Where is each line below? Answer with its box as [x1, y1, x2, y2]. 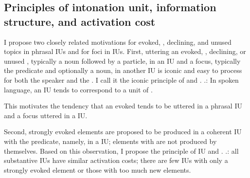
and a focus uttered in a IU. [4, 110, 88, 120]
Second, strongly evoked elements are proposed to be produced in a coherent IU [4, 126, 242, 137]
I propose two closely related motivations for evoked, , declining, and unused [4, 36, 232, 47]
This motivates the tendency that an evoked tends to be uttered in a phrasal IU [4, 101, 242, 111]
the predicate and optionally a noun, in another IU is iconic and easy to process [4, 65, 242, 75]
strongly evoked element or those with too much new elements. [4, 164, 191, 175]
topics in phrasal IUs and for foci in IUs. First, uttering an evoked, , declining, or [4, 46, 246, 56]
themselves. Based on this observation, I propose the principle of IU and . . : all [4, 145, 239, 156]
